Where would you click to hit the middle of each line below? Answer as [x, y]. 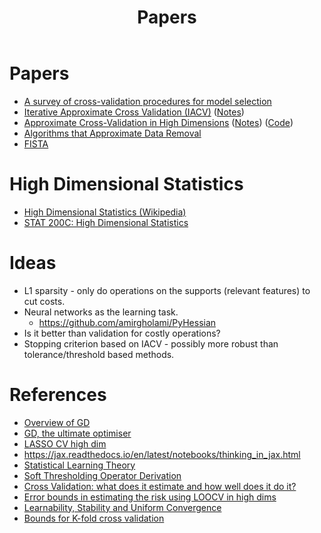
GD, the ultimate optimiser [77, 433]
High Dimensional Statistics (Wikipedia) [105, 212]
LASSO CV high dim [65, 443]
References [58, 395]
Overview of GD [57, 422]
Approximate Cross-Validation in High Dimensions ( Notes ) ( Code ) [158, 122]
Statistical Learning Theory [79, 465]
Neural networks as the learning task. [101, 312]
